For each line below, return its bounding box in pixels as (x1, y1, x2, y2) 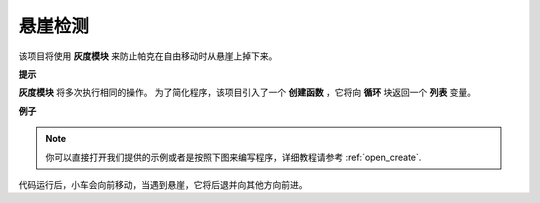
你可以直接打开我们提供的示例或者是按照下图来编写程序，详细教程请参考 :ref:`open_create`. (45, 151, 422, 163)
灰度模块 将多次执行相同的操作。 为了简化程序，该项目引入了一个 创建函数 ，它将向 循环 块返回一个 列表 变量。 (18, 86, 477, 99)
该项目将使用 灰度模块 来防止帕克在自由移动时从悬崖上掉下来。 (18, 50, 278, 62)
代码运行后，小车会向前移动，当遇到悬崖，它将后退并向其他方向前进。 (18, 178, 308, 190)
